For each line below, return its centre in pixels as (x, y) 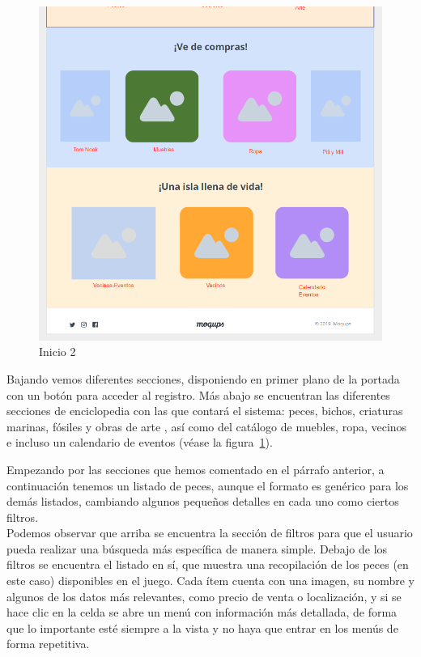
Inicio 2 (57, 352)
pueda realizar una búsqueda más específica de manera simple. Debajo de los (197, 548)
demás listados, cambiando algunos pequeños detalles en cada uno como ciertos (203, 501)
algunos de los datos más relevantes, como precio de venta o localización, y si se (204, 596)
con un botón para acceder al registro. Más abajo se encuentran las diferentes (198, 394)
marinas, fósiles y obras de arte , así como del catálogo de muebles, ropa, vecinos (207, 426)
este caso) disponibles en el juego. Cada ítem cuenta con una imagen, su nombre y (210, 581)
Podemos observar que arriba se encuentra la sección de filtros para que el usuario (210, 533)
